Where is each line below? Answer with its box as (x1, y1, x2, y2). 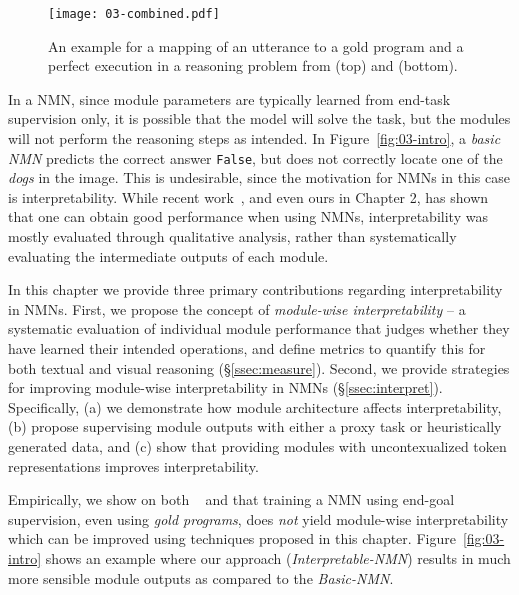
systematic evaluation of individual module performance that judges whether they (8, 318, 510, 339)
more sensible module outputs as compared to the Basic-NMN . (8, 567, 394, 588)
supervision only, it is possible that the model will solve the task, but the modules (8, 108, 511, 129)
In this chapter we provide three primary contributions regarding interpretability (8, 279, 503, 300)
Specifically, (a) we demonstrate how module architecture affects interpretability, (8, 396, 502, 417)
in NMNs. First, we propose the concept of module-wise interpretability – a (8, 298, 466, 319)
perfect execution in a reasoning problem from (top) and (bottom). (48, 55, 458, 76)
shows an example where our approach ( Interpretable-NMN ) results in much (45, 547, 511, 568)
